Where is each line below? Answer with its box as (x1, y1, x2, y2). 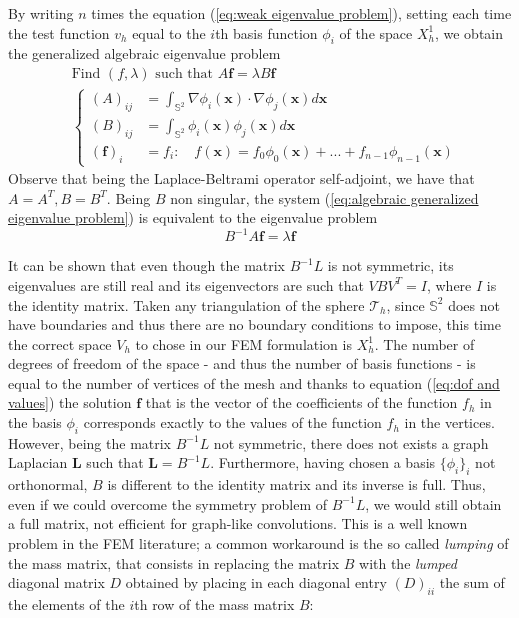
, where (426, 274, 472, 295)
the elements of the (8, 594, 125, 615)
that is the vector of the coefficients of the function (145, 392, 458, 413)
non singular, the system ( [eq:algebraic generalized (170, 187, 479, 208)
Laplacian (8, 452, 68, 473)
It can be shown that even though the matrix (8, 255, 286, 276)
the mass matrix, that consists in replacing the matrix (8, 552, 340, 573)
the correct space (8, 333, 112, 354)
